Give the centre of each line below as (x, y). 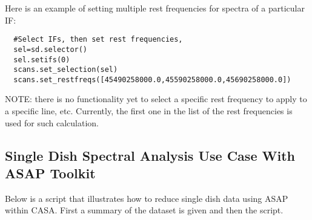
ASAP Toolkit (50, 173)
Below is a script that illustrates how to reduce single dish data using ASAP (147, 198)
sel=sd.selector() (51, 49)
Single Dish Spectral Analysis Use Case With (150, 155)
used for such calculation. (52, 122)
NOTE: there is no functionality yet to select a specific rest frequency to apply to (156, 99)
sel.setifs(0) (42, 60)
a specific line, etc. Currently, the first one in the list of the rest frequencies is (149, 111)
